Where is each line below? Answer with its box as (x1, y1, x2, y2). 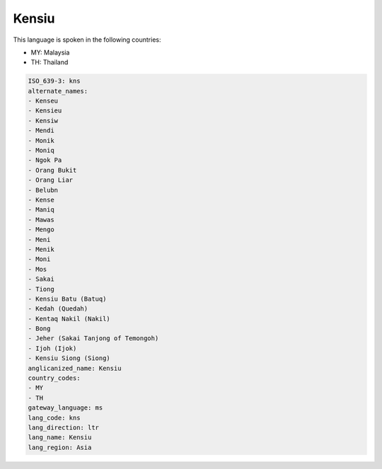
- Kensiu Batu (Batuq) (28, 294, 107, 303)
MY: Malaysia (30, 48, 70, 57)
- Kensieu (28, 107, 62, 115)
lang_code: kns (28, 414, 81, 422)
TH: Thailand (30, 58, 69, 66)
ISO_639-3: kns (28, 77, 81, 85)
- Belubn (28, 186, 59, 194)
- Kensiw (28, 117, 59, 125)
